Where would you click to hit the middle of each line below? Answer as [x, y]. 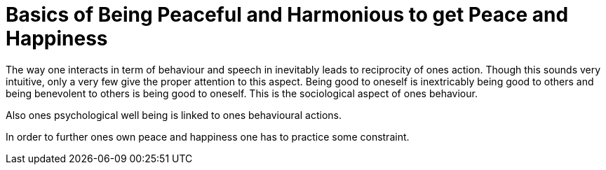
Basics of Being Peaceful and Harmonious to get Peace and [287, 15]
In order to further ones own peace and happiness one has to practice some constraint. [208, 136]
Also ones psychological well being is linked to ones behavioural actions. [174, 115]
